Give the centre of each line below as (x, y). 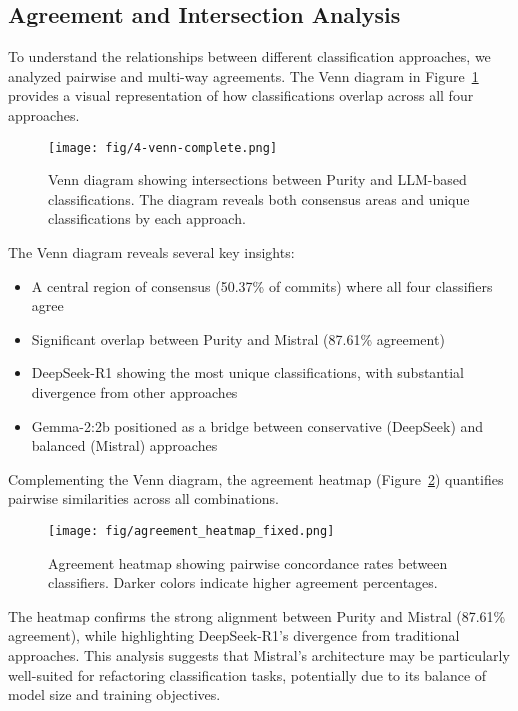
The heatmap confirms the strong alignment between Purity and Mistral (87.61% (257, 615)
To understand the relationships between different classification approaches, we (249, 56)
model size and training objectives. (114, 694)
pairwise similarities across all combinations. (143, 498)
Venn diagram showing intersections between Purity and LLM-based (257, 179)
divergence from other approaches (134, 391)
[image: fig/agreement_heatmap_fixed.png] (191, 530)
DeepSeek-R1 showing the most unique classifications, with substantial (247, 372)
